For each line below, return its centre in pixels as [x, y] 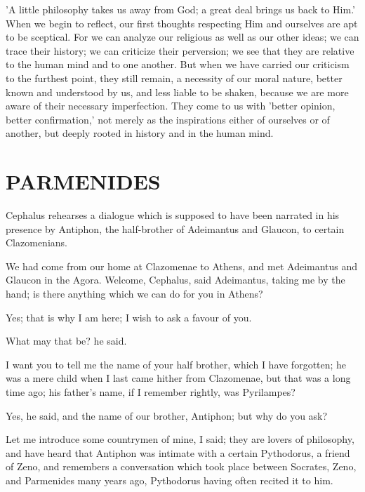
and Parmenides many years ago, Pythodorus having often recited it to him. [170, 480]
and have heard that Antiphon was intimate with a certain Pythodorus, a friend [178, 452]
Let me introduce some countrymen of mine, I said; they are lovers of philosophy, [180, 439]
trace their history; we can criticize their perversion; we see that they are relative [180, 50]
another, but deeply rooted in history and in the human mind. [140, 133]
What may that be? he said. [66, 341]
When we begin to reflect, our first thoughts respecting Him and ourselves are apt [182, 23]
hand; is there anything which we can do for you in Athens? [134, 294]
